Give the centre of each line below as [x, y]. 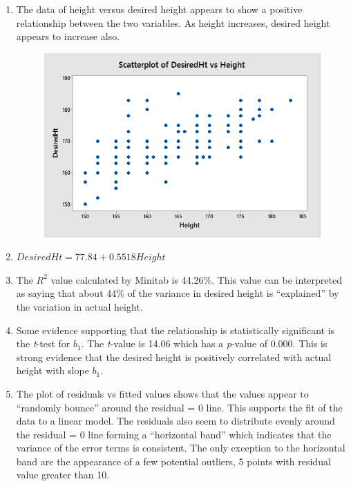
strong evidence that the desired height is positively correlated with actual [174, 357]
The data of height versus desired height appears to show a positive [159, 9]
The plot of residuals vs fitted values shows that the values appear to [162, 393]
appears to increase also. [68, 36]
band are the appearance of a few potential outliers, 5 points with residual [173, 461]
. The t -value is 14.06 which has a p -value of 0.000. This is [204, 343]
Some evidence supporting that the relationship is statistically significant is [175, 330]
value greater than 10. [63, 475]
